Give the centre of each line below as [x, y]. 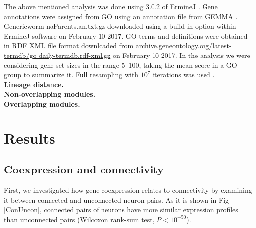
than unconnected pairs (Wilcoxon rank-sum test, [79, 219]
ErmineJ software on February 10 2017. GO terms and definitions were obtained [126, 35]
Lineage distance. [34, 84]
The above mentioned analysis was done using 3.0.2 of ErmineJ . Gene [111, 6]
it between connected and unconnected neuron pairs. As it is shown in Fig [117, 199]
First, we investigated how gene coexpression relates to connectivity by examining [128, 190]
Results [30, 138]
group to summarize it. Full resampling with [71, 75]
